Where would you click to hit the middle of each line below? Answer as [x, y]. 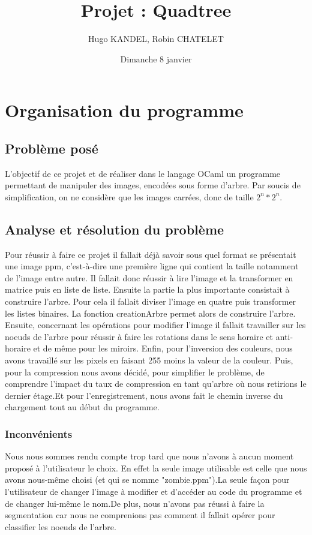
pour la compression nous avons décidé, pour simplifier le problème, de [135, 372]
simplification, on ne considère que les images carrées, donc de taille [129, 196]
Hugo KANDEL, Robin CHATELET [156, 39]
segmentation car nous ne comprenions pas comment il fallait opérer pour [140, 515]
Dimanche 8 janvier [156, 58]
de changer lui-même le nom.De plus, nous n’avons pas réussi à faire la [135, 503]
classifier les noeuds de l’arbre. [61, 526]
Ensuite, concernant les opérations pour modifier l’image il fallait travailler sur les [155, 325]
